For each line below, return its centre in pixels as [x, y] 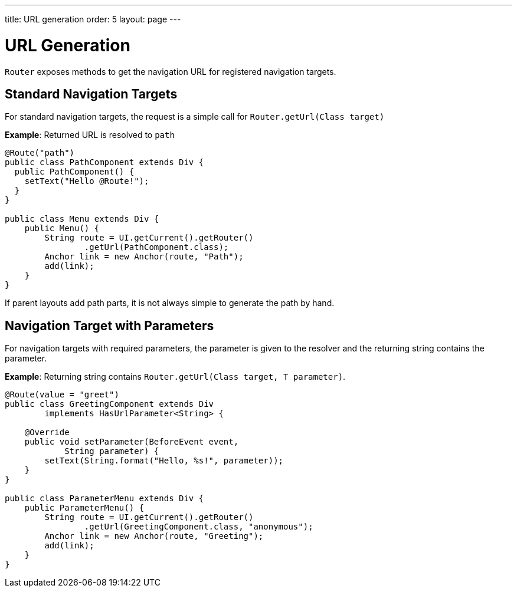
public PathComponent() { [74, 172]
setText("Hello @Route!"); [87, 181]
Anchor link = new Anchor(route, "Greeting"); [154, 536]
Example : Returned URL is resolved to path [90, 135]
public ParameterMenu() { [84, 508]
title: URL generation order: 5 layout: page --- [93, 19]
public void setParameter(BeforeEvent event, [132, 442]
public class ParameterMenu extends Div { [104, 499]
